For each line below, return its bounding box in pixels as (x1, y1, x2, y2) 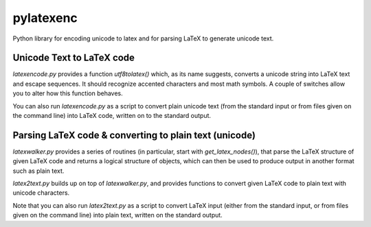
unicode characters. (12, 189, 70, 197)
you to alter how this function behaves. (12, 89, 123, 97)
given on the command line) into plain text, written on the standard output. (12, 211, 223, 219)
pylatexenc (12, 10, 78, 25)
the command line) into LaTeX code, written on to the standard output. (12, 112, 212, 120)
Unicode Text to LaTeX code (12, 52, 135, 64)
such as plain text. (12, 167, 65, 175)
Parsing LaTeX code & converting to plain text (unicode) (12, 129, 256, 141)
